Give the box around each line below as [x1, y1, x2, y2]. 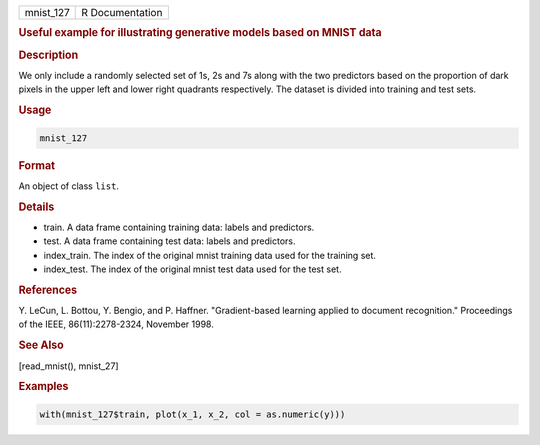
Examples [18, 380, 69, 394]
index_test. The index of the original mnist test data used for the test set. [43, 263, 342, 275]
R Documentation [81, 6, 163, 19]
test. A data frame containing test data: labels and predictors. [43, 235, 296, 247]
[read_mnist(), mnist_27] [18, 360, 119, 372]
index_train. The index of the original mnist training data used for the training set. [43, 249, 377, 261]
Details [18, 200, 55, 214]
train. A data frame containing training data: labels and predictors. [43, 221, 315, 233]
